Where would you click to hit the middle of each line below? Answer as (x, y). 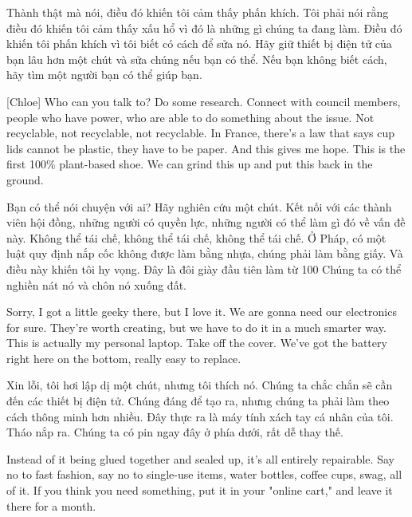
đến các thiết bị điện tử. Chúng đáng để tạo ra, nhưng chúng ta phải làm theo (198, 401)
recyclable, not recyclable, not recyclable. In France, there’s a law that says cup (201, 133)
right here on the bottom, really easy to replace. (124, 358)
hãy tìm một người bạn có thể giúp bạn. (104, 75)
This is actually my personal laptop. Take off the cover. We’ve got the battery (197, 343)
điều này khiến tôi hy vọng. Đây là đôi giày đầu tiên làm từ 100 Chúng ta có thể (204, 268)
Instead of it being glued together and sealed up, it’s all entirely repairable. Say (200, 458)
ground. (25, 179)
